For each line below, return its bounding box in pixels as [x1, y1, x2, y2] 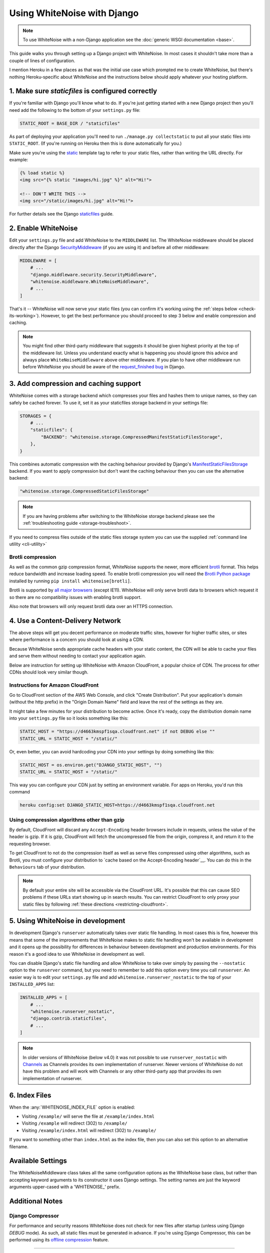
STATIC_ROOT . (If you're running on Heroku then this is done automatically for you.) [9, 140, 182, 146]
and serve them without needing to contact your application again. [9, 653, 146, 659]
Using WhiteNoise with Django [9, 8, 139, 19]
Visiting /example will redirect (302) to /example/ [21, 1120, 127, 1126]
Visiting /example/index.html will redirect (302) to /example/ [21, 1127, 156, 1133]
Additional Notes [9, 1197, 63, 1205]
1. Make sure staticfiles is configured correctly [9, 87, 157, 95]
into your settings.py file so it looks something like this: [9, 715, 128, 721]
